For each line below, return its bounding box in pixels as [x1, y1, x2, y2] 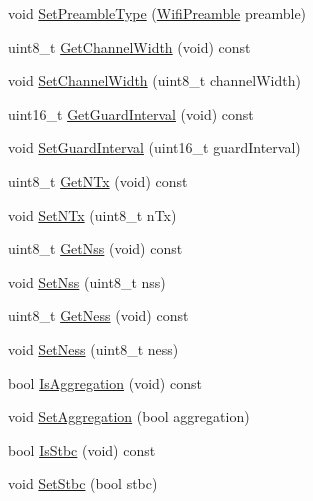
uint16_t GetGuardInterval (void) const [8, 103, 254, 124]
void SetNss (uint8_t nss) [8, 271, 166, 292]
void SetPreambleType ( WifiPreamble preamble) [8, 3, 307, 23]
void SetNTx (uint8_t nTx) [8, 204, 177, 225]
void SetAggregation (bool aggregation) [8, 406, 250, 427]
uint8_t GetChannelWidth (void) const [8, 36, 251, 57]
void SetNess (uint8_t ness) [8, 338, 179, 359]
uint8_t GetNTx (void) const [8, 170, 188, 191]
